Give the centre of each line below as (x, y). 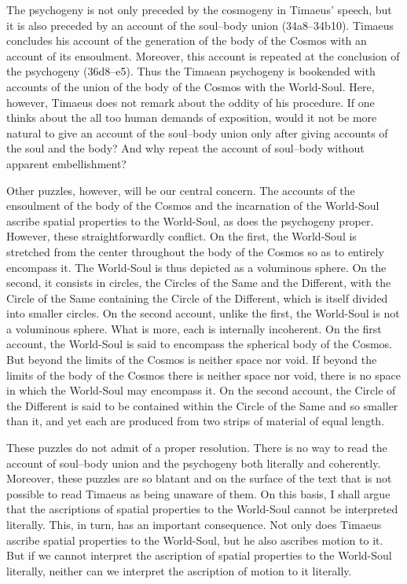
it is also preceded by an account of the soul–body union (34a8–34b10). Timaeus (200, 25)
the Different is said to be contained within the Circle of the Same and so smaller (202, 405)
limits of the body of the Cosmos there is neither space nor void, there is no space (203, 375)
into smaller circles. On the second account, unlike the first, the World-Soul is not (203, 313)
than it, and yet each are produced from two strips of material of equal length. (196, 421)
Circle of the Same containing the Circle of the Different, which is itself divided (197, 298)
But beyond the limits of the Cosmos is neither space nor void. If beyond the (192, 360)
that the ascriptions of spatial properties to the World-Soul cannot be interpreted (202, 509)
